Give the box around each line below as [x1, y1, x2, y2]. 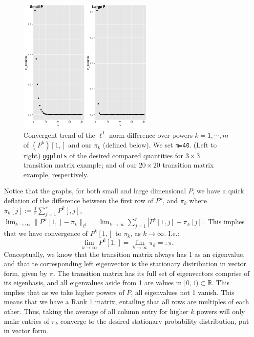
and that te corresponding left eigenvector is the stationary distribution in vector [4, 258, 247, 269]
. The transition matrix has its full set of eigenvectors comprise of [53, 268, 250, 278]
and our [68, 139, 92, 149]
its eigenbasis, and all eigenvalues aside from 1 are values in [4, 277, 182, 288]
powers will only [196, 306, 245, 316]
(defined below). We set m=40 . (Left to [103, 139, 217, 149]
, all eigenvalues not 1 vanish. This [131, 287, 234, 297]
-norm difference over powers [106, 129, 193, 140]
